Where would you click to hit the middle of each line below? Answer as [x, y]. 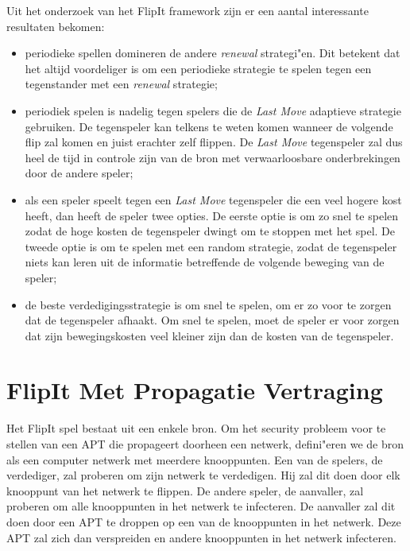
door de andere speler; [79, 173]
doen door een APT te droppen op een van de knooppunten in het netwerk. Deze [204, 521]
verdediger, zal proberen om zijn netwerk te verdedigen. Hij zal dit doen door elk [203, 475]
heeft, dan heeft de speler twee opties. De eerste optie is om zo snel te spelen [212, 215]
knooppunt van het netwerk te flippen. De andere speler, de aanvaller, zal [185, 490]
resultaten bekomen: [56, 26]
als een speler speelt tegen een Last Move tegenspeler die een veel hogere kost [213, 199]
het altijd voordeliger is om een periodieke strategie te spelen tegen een [198, 68]
